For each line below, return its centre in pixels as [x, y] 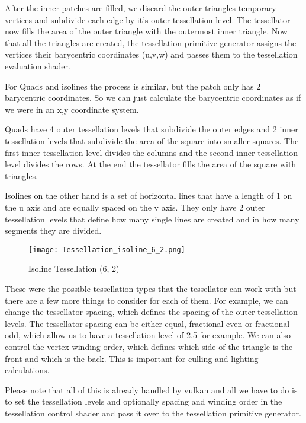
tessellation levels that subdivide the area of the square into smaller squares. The [152, 140]
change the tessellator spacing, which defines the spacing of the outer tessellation [151, 312]
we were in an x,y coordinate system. [72, 109]
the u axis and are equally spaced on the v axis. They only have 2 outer [135, 207]
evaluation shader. [38, 66]
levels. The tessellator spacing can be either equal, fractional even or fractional [147, 323]
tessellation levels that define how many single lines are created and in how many [152, 219]
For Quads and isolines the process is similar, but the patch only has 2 [133, 86]
